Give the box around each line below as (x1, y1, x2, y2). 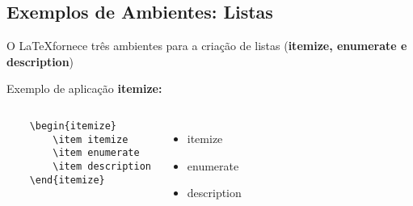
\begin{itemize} (29, 120, 117, 132)
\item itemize (53, 133, 129, 145)
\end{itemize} (29, 174, 105, 186)
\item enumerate (53, 147, 140, 159)
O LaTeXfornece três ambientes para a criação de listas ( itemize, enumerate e (6, 37, 407, 54)
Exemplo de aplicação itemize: (6, 80, 162, 97)
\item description (53, 160, 151, 172)
